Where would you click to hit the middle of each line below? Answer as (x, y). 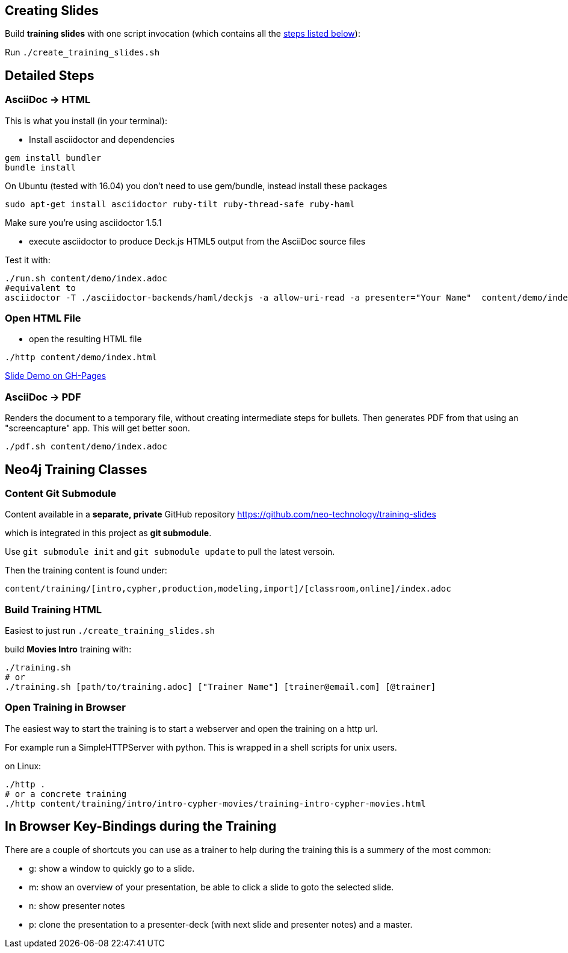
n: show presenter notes (77, 905)
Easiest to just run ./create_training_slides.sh (110, 631)
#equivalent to (41, 288)
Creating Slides (52, 11)
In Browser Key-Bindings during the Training (141, 826)
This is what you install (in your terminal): (86, 120)
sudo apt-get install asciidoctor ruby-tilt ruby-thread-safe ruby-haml (180, 204)
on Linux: (23, 766)
